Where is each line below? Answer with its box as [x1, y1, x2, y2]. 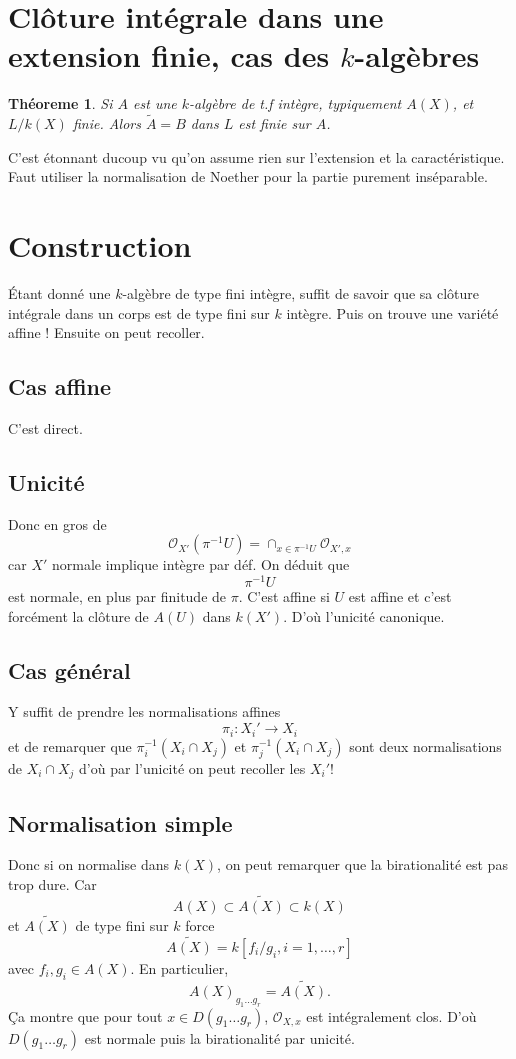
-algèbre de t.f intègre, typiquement [189, 93, 402, 114]
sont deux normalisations [349, 735, 502, 756]
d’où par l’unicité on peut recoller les [79, 757, 306, 778]
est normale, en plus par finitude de [8, 586, 227, 607]
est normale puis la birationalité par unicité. [84, 1027, 355, 1048]
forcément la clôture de [8, 605, 149, 626]
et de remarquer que [8, 735, 132, 756]
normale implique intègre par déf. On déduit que [51, 554, 350, 575]
